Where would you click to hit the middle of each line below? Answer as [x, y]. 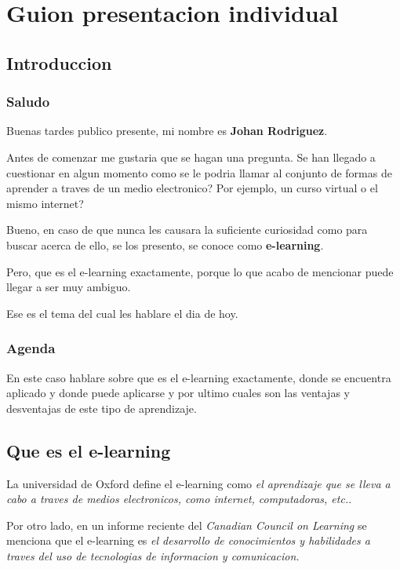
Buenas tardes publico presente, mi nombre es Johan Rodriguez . [167, 131]
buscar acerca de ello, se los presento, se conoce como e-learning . [165, 244]
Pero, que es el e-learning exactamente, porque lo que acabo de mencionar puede [200, 271]
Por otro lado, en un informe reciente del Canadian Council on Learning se [187, 525]
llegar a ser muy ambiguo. [69, 287]
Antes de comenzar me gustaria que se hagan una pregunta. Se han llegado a [191, 157]
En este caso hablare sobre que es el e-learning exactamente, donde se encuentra [199, 377]
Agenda [31, 348]
